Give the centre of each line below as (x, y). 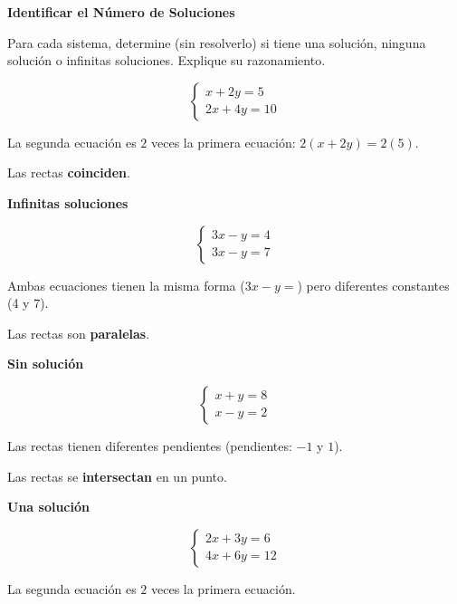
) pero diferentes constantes (373, 285)
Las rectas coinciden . (69, 173)
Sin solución (46, 364)
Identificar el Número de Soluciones (121, 12)
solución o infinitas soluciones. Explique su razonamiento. (167, 60)
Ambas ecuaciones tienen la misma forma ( (126, 285)
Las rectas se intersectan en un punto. (117, 476)
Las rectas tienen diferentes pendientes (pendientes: (150, 445)
